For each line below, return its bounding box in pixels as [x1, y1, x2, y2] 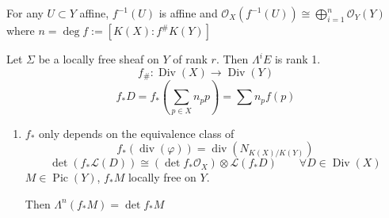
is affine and [158, 5, 218, 21]
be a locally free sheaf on [38, 51, 159, 67]
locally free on [128, 169, 196, 185]
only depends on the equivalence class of [39, 124, 235, 141]
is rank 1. [274, 51, 321, 67]
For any [6, 5, 44, 21]
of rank [173, 51, 208, 67]
